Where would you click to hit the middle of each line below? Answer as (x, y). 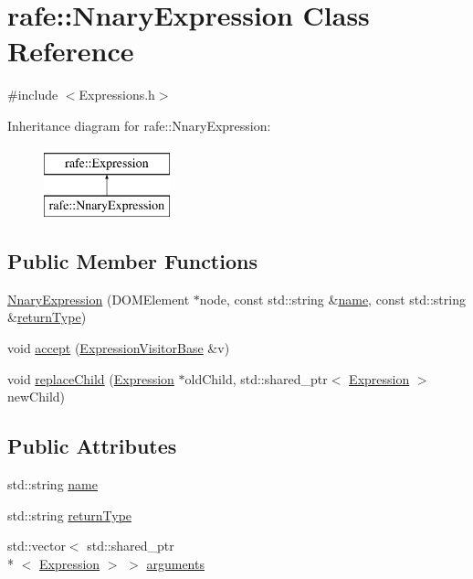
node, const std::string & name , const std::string (332, 299)
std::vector (37, 546)
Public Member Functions (132, 261)
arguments (175, 563)
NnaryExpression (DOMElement (99, 299)
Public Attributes (92, 446)
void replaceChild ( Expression (91, 378)
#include (33, 95)
